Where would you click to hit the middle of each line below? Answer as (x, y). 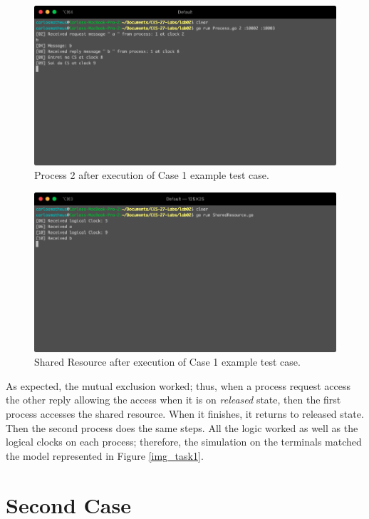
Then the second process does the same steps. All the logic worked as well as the (182, 427)
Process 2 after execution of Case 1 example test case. (152, 175)
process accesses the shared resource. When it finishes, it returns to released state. (185, 414)
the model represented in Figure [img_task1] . (105, 455)
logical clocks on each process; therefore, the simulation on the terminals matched (184, 442)
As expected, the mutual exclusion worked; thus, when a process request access (178, 385)
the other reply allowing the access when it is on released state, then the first (173, 400)
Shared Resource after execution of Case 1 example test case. (167, 362)
